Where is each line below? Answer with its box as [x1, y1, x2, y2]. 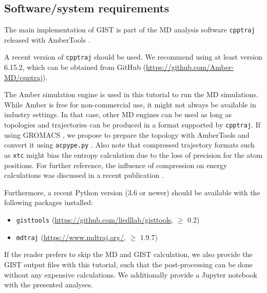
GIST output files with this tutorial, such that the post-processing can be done [4, 259, 253, 269]
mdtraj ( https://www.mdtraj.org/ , [16, 231, 126, 242]
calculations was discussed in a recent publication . [4, 170, 164, 180]
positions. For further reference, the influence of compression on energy [4, 159, 227, 170]
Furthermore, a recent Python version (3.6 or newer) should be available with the [4, 187, 260, 197]
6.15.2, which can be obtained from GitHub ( [4, 62, 146, 72]
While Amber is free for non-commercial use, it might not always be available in [4, 99, 256, 109]
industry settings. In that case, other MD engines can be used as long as [4, 109, 232, 120]
